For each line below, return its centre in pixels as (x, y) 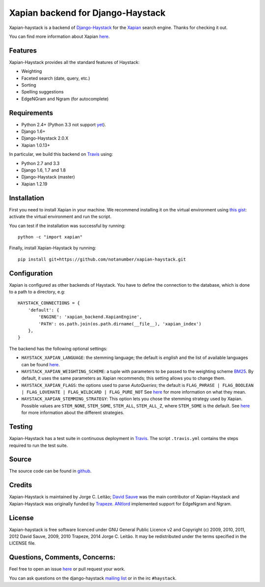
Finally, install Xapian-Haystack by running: (53, 248)
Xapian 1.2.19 (34, 184)
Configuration (31, 273)
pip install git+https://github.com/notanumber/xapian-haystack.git (102, 259)
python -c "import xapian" (50, 237)
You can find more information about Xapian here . (59, 36)
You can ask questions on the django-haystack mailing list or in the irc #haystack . (93, 578)
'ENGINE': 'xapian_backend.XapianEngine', (90, 317)
